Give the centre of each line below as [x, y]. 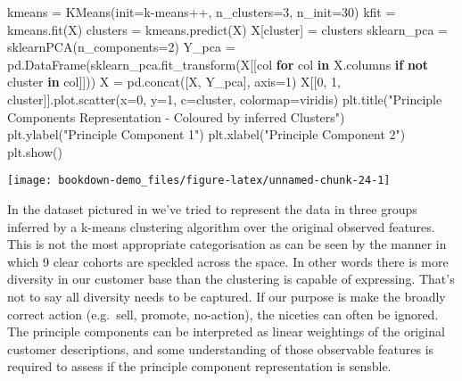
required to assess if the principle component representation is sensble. [199, 366]
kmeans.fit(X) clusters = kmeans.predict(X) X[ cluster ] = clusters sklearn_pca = [227, 29]
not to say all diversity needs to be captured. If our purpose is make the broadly [227, 296]
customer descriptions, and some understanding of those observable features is [221, 348]
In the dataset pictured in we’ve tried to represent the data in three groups [212, 209]
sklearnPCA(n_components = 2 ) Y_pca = [121, 47]
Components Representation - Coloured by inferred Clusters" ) [176, 116]
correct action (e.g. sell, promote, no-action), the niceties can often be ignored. [223, 314]
